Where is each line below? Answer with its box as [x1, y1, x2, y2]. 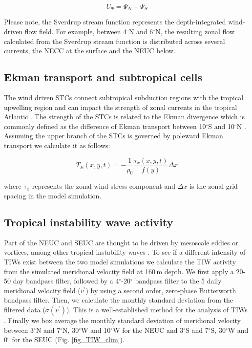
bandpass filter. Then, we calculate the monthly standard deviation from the [4, 295, 233, 305]
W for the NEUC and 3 [113, 325, 184, 335]
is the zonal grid [189, 181, 238, 191]
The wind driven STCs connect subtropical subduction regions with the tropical [4, 92, 244, 103]
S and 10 [208, 121, 234, 131]
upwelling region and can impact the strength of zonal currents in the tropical [4, 102, 237, 112]
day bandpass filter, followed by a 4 [13, 276, 119, 286]
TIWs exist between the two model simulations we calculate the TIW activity [4, 257, 236, 267]
